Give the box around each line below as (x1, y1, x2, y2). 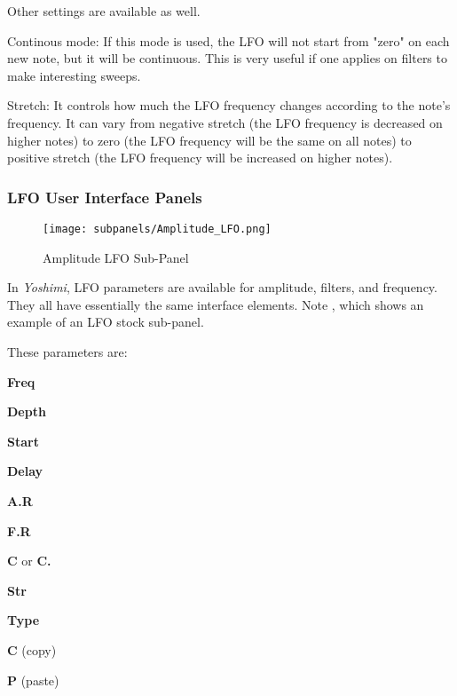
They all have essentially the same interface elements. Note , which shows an (7, 295, 424, 313)
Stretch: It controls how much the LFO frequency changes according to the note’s (7, 96, 451, 115)
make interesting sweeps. (7, 66, 141, 84)
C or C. (7, 551, 51, 570)
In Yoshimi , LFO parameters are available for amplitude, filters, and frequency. (7, 278, 437, 297)
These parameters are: (7, 343, 128, 360)
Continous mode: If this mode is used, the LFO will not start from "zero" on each (7, 31, 450, 50)
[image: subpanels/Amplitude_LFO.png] (43, 222, 272, 235)
